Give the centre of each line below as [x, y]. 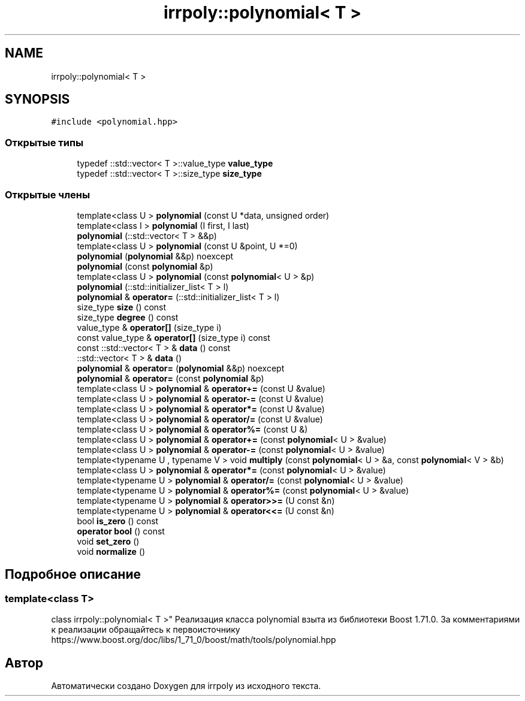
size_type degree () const [128, 317]
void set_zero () [108, 541]
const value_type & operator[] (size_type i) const [174, 337]
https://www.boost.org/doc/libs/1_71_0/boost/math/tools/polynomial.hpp [194, 640]
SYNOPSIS [37, 99]
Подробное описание [73, 575]
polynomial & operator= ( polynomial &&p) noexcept [181, 368]
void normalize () [111, 551]
